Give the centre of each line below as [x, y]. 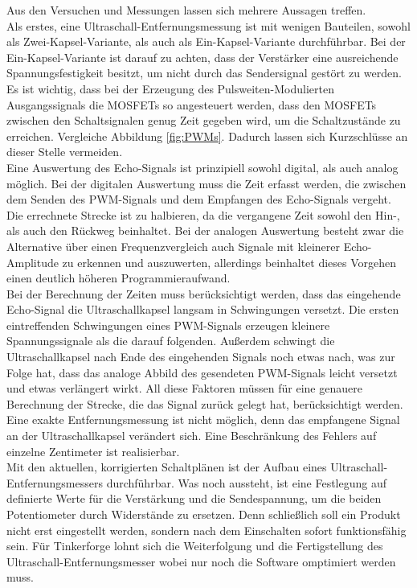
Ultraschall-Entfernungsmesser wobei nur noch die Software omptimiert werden [201, 561]
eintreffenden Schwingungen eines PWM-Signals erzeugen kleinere [168, 325]
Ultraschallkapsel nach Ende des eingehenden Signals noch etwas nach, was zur [201, 357]
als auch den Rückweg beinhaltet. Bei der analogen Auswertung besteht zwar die [205, 230]
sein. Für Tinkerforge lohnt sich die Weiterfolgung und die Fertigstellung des [195, 546]
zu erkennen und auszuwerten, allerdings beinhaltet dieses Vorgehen [229, 262]
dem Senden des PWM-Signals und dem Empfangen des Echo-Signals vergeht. [199, 199]
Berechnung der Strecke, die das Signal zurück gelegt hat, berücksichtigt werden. [205, 403]
